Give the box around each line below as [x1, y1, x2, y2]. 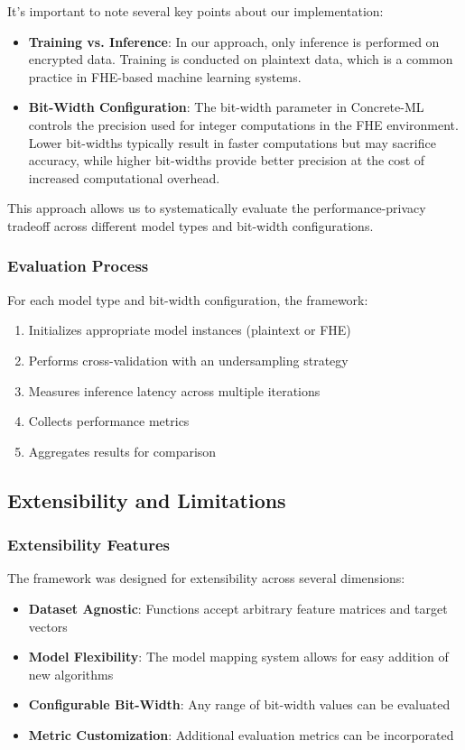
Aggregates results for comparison [28, 441, 217, 460]
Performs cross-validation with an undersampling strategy [28, 350, 349, 369]
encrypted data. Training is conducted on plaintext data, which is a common [28, 50, 453, 69]
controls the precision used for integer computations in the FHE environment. [28, 115, 459, 134]
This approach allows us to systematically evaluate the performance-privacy [7, 199, 426, 218]
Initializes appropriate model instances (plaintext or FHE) [28, 320, 351, 339]
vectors [28, 616, 68, 635]
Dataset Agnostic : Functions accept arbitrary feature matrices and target [28, 598, 448, 617]
